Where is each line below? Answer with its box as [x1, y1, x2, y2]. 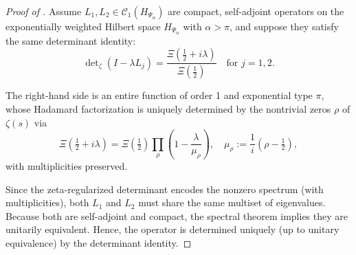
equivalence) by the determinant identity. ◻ [5, 235, 192, 250]
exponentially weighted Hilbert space [5, 19, 161, 33]
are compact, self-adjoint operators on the [168, 4, 344, 18]
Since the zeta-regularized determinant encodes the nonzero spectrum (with [5, 181, 324, 196]
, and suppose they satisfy [229, 19, 339, 33]
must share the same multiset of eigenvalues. [138, 195, 326, 210]
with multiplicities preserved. [5, 158, 128, 173]
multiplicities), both [5, 195, 89, 210]
